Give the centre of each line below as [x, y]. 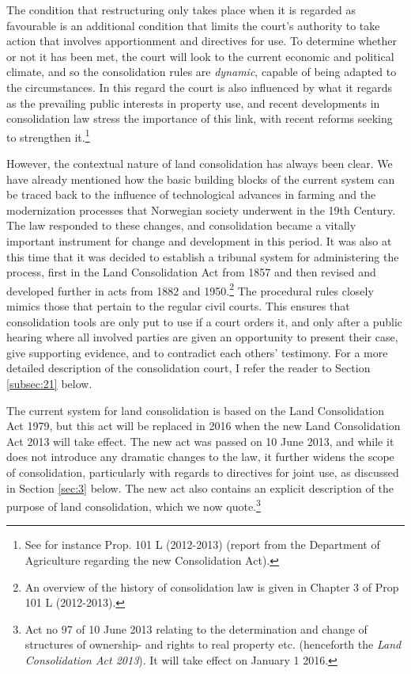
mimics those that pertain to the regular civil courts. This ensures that [178, 306]
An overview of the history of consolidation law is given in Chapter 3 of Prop [212, 586]
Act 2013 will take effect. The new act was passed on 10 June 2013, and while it [200, 441]
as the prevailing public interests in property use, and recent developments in [193, 103]
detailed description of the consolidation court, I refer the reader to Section [189, 368]
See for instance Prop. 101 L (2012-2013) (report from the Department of [202, 545]
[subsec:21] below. [49, 383]
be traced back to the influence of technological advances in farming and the [191, 194]
